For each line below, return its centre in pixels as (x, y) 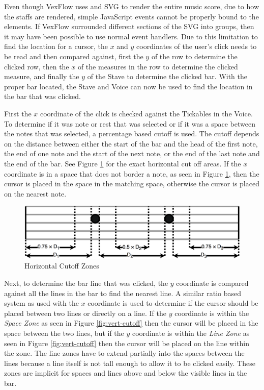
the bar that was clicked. (42, 96)
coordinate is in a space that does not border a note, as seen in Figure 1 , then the (132, 173)
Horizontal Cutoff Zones (62, 266)
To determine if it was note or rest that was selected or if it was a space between (130, 123)
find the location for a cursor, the (56, 46)
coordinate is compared (212, 283)
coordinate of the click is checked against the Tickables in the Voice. (146, 113)
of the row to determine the (194, 56)
